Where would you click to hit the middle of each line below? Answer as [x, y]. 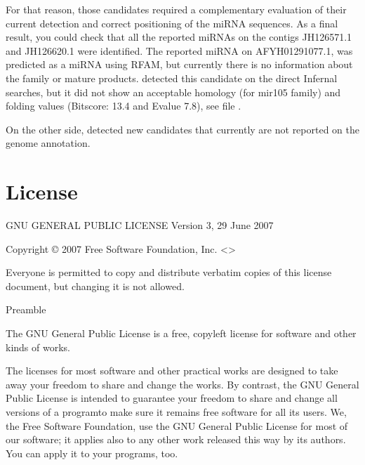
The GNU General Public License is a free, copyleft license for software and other [181, 333]
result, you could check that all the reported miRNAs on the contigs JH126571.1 [179, 37]
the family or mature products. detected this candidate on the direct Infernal [172, 78]
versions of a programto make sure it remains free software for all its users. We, [176, 412]
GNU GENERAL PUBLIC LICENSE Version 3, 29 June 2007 [140, 225]
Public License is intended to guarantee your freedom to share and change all [172, 398]
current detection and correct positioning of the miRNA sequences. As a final [172, 23]
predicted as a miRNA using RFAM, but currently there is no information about [179, 64]
